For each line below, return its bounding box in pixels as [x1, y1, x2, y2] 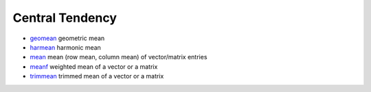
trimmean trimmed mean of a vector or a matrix [30, 72, 164, 80]
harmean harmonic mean [30, 43, 101, 51]
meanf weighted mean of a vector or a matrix [30, 62, 158, 71]
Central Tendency [12, 10, 117, 25]
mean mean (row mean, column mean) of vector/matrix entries [30, 53, 207, 61]
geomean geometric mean [30, 34, 105, 42]
